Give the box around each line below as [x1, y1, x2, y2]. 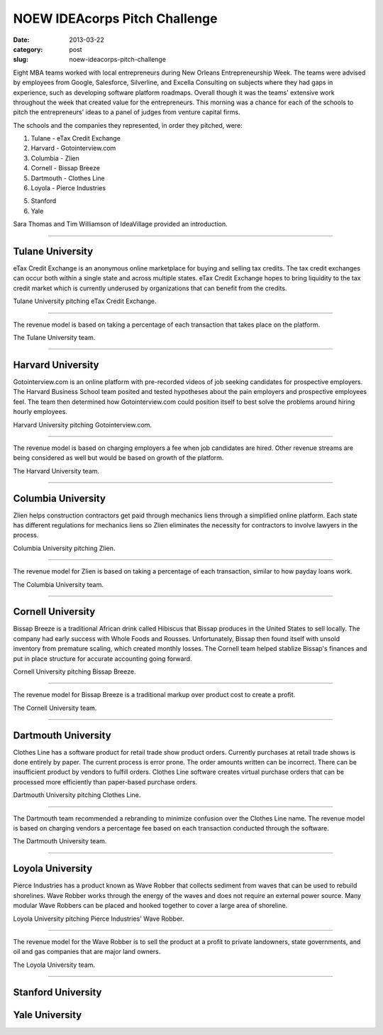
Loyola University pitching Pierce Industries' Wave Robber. [13, 914, 184, 923]
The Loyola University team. [13, 960, 96, 969]
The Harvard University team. [13, 466, 99, 475]
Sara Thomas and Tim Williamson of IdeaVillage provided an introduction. [13, 220, 228, 229]
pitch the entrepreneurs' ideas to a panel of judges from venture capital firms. [13, 108, 240, 116]
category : [13, 45, 43, 53]
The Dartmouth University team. [13, 837, 107, 845]
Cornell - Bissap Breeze [30, 164, 101, 172]
